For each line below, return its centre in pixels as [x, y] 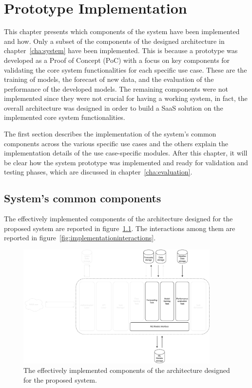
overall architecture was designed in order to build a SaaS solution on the [114, 107]
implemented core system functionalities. [65, 117]
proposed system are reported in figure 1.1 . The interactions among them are [120, 228]
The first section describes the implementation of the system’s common [110, 134]
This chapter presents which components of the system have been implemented [122, 31]
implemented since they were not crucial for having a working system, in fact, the [126, 98]
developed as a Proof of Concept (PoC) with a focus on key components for [117, 60]
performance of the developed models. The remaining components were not [116, 88]
